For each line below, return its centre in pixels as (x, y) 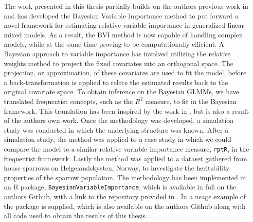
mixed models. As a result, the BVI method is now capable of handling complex (123, 34)
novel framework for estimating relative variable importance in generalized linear (124, 25)
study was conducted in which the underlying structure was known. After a (116, 129)
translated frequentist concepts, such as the (68, 101)
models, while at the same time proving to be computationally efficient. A (114, 44)
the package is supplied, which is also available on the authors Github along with (125, 206)
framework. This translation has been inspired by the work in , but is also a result (126, 111)
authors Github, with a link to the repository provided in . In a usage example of (125, 196)
